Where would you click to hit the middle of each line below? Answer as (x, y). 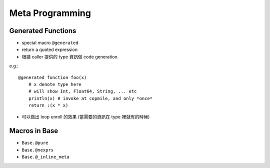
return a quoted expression (50, 49)
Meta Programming (50, 13)
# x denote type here (55, 84)
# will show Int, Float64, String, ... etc (82, 91)
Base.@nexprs (38, 150)
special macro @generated (50, 43)
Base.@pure (35, 143)
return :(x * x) (48, 105)
